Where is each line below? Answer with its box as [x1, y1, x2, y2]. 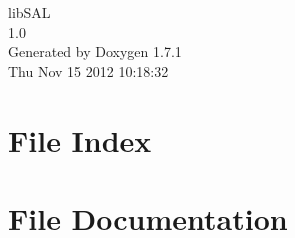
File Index [8, 119, 152, 160]
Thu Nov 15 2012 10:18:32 [8, 60, 169, 81]
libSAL [8, 2, 51, 22]
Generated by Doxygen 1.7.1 [8, 41, 182, 62]
